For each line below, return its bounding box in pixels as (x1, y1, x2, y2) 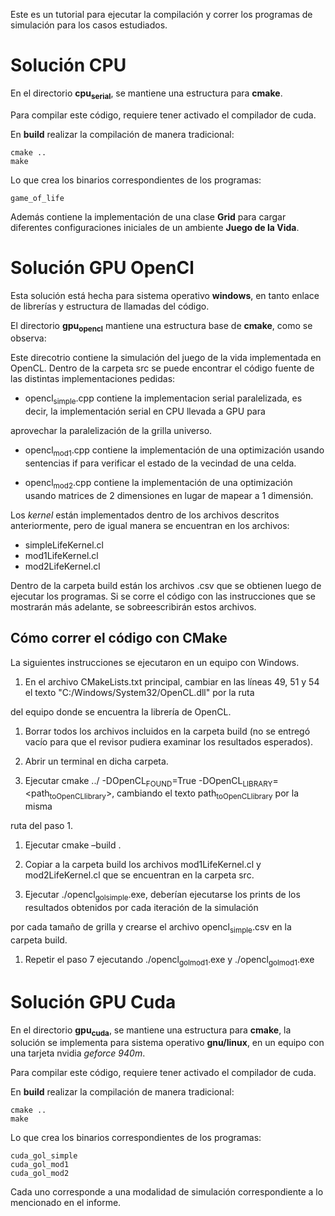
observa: (10, 332, 47, 344)
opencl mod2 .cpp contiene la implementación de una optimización (24, 477, 293, 491)
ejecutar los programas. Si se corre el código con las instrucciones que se (10, 590, 317, 602)
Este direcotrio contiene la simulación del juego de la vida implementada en (10, 352, 322, 364)
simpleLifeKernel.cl (24, 539, 104, 551)
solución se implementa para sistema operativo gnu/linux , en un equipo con (10, 1037, 325, 1049)
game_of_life (10, 193, 65, 203)
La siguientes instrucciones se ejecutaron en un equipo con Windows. (10, 656, 300, 668)
